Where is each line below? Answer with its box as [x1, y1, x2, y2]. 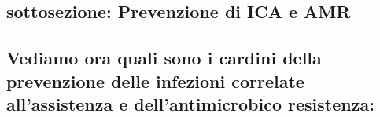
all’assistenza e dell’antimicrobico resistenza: [6, 91, 374, 115]
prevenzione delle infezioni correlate [6, 68, 304, 93]
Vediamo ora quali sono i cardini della [6, 46, 322, 70]
